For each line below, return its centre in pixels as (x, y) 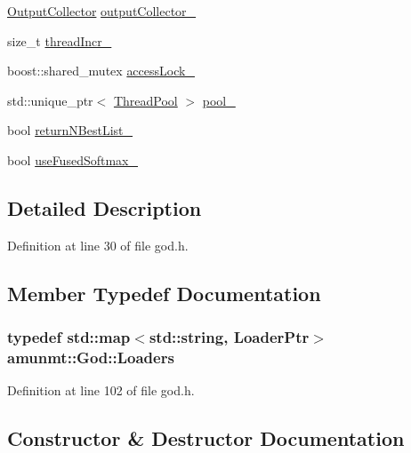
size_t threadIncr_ (60, 40)
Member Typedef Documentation (164, 293)
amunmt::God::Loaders (91, 357)
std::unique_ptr (50, 100)
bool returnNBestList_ (70, 130)
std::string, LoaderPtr (229, 337)
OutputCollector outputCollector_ (102, 11)
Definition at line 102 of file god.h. (101, 390)
